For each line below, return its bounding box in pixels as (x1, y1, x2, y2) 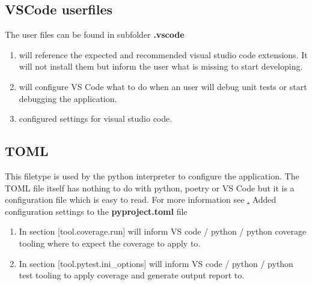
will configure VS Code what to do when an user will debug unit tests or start (19, 80, 307, 92)
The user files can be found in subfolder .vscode (5, 28, 185, 41)
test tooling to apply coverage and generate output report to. (19, 269, 245, 281)
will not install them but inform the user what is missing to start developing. (19, 60, 303, 73)
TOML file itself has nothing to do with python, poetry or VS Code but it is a (5, 181, 295, 194)
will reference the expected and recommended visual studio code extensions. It (19, 48, 308, 61)
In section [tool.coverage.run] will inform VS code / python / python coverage (19, 225, 307, 238)
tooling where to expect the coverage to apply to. (19, 236, 201, 249)
